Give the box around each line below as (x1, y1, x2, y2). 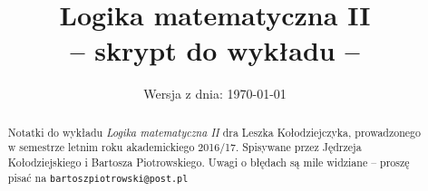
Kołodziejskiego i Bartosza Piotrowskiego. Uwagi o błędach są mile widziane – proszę (7, 155, 410, 170)
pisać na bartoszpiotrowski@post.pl (7, 169, 189, 185)
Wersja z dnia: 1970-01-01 (143, 84, 287, 103)
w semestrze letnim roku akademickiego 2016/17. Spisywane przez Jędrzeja (7, 139, 362, 155)
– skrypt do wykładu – (70, 32, 360, 69)
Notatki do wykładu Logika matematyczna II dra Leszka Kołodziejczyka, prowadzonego (7, 124, 421, 139)
